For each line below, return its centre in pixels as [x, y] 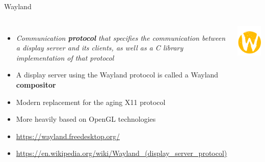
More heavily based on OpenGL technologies [86, 119]
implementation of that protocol [65, 57]
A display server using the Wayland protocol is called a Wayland [117, 75]
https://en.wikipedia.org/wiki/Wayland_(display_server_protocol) [122, 153]
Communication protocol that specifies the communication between [121, 37]
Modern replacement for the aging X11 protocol [91, 102]
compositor [36, 84]
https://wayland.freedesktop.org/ [68, 136]
